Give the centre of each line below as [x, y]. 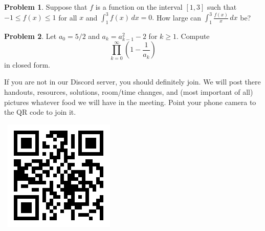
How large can [179, 17]
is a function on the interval [139, 7]
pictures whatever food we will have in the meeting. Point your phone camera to [130, 102]
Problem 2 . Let [30, 36]
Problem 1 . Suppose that [46, 7]
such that [222, 7]
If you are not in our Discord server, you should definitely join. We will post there [132, 82]
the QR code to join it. [40, 112]
